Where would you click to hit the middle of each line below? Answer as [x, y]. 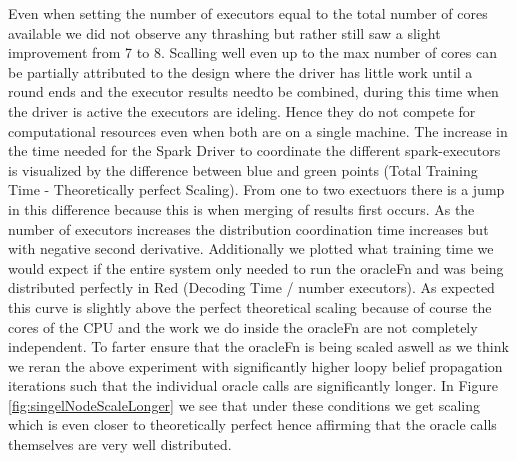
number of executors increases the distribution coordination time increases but [248, 228]
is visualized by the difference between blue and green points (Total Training [243, 169]
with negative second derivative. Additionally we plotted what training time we [251, 248]
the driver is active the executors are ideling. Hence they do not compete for [242, 110]
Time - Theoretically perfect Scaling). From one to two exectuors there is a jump [256, 189]
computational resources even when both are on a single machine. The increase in [258, 130]
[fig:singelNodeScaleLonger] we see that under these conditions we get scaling [244, 404]
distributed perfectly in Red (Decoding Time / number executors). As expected [251, 287]
